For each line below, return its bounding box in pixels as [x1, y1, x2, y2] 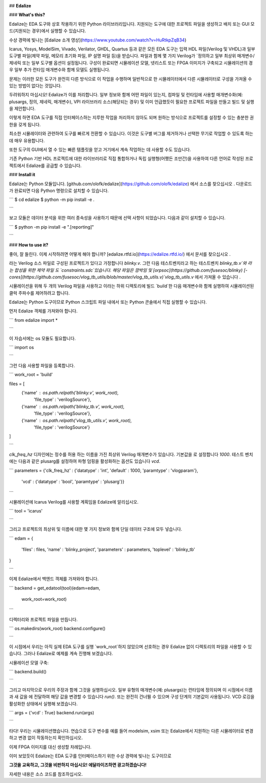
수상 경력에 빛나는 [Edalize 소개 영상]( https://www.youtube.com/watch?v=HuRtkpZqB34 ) [9, 37, 187, 43]
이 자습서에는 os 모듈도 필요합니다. [9, 335, 76, 341]
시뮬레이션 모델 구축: [9, 660, 49, 666]
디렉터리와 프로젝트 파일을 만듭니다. [9, 616, 78, 622]
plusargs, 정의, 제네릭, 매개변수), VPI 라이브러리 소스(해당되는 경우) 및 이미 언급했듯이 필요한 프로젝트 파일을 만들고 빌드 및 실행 [9, 99, 255, 105]
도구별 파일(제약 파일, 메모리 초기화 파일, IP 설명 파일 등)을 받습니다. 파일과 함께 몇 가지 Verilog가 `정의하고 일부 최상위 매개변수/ [9, 53, 255, 59]
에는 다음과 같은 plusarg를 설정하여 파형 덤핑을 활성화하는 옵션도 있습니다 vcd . [9, 458, 161, 464]
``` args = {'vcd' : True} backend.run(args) [9, 710, 95, 716]
